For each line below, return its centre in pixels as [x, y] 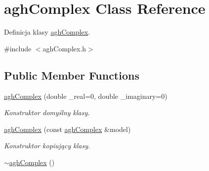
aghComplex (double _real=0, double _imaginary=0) [86, 96]
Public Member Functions [72, 75]
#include [18, 48]
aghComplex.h [64, 48]
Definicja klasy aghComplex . [47, 32]
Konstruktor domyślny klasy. [47, 112]
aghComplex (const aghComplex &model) [67, 129]
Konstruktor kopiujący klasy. [47, 146]
